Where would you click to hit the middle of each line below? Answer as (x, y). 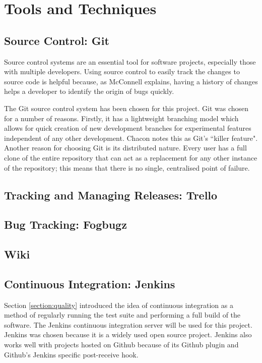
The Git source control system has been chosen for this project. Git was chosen (126, 108)
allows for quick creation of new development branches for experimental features (128, 128)
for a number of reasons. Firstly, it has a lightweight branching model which (121, 118)
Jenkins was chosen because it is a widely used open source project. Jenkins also (128, 334)
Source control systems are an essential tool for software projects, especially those (130, 61)
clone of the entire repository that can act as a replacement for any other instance (131, 157)
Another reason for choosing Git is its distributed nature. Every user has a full (125, 148)
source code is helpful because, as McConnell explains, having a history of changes (131, 81)
